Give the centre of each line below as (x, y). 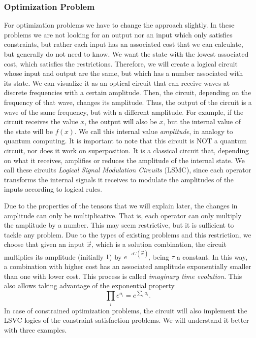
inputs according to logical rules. (53, 189)
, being (159, 256)
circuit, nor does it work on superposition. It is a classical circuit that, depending (127, 150)
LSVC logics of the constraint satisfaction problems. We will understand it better (127, 320)
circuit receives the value (41, 121)
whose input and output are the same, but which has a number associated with (124, 73)
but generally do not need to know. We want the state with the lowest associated (126, 54)
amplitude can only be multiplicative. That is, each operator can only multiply (123, 215)
